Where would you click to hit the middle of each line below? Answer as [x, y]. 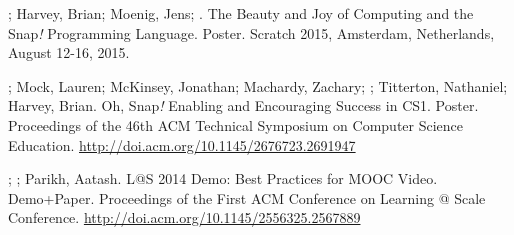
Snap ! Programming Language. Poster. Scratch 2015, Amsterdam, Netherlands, [251, 32]
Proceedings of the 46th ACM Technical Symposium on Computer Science [236, 124]
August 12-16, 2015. [69, 52]
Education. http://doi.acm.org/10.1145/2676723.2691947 [182, 144]
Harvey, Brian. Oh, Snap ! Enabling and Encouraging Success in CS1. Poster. [243, 105]
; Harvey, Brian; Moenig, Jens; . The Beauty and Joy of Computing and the [241, 13]
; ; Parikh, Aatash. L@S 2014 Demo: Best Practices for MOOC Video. [223, 178]
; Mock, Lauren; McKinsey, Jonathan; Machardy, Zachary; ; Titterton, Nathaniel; [258, 85]
